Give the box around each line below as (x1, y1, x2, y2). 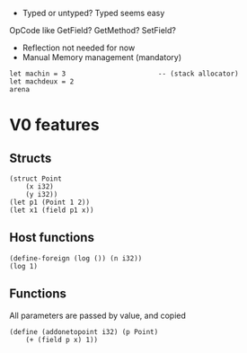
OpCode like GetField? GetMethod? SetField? (9, 25, 177, 35)
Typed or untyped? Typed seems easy (22, 8, 165, 18)
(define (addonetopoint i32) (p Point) (9, 327, 159, 336)
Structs (9, 150, 52, 165)
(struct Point (9, 174, 63, 183)
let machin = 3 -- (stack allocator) (9, 69, 240, 78)
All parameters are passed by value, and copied (9, 310, 187, 321)
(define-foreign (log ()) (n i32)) (9, 253, 143, 263)
